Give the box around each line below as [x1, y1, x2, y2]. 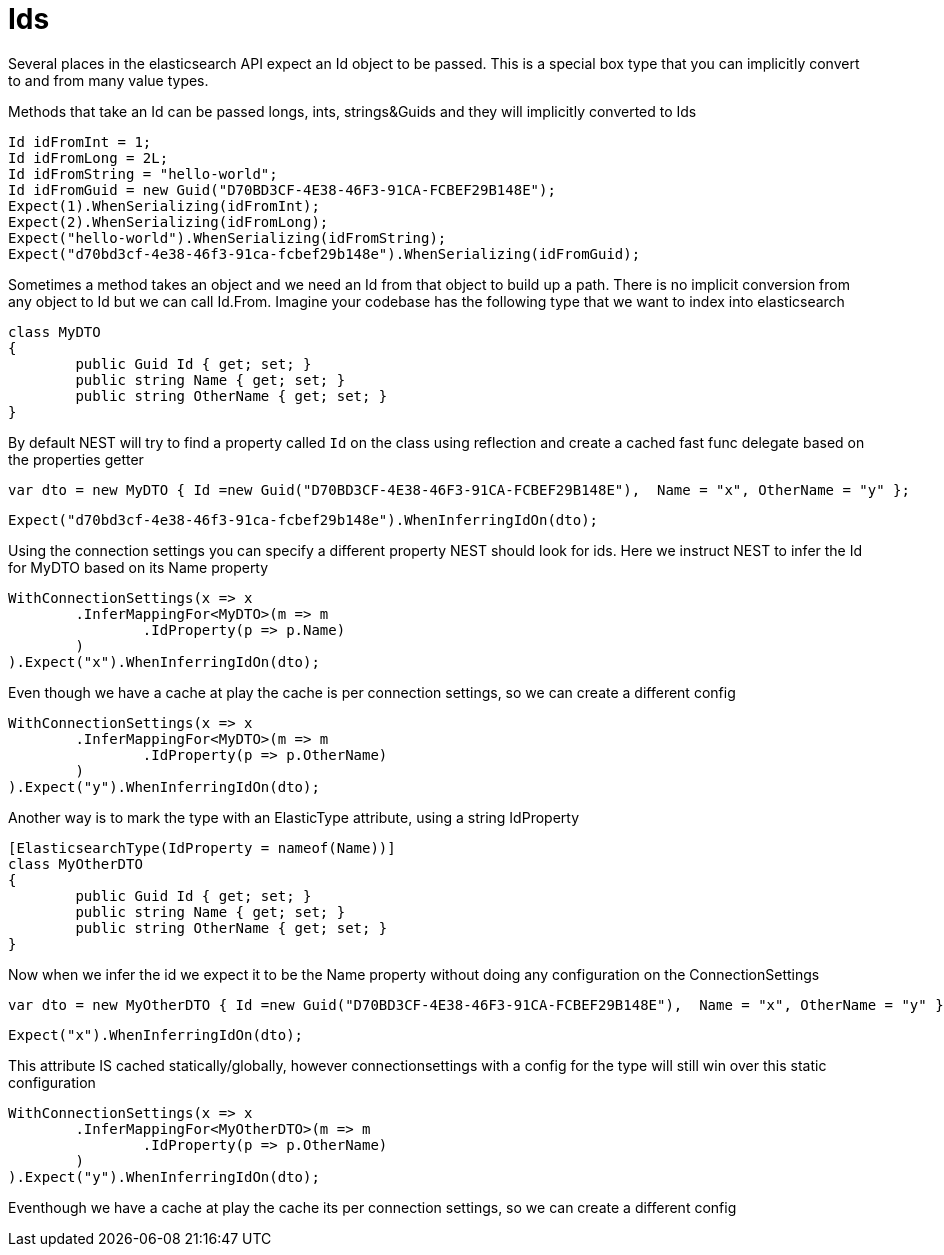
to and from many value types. [8, 71, 209, 89]
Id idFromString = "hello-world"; [8, 165, 278, 182]
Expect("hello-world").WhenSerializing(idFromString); [8, 229, 447, 246]
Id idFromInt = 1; [8, 133, 152, 150]
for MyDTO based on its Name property [8, 558, 269, 576]
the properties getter [8, 450, 144, 468]
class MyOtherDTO [8, 855, 143, 872]
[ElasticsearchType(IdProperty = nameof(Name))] [8, 839, 396, 856]
